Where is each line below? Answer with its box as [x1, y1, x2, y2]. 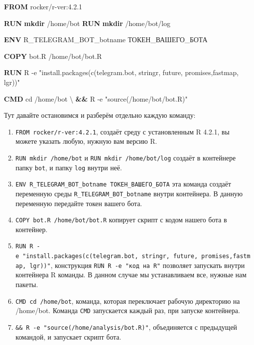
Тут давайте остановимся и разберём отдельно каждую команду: [4, 110, 196, 120]
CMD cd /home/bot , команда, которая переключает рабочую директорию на [15, 295, 240, 306]
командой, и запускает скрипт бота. [15, 331, 121, 342]
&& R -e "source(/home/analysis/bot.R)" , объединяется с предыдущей [15, 321, 237, 332]
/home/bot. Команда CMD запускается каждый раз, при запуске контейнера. [15, 305, 240, 316]
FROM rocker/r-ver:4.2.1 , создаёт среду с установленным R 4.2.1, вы [15, 126, 230, 136]
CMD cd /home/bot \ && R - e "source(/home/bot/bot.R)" [4, 93, 188, 104]
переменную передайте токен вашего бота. [15, 198, 142, 208]
